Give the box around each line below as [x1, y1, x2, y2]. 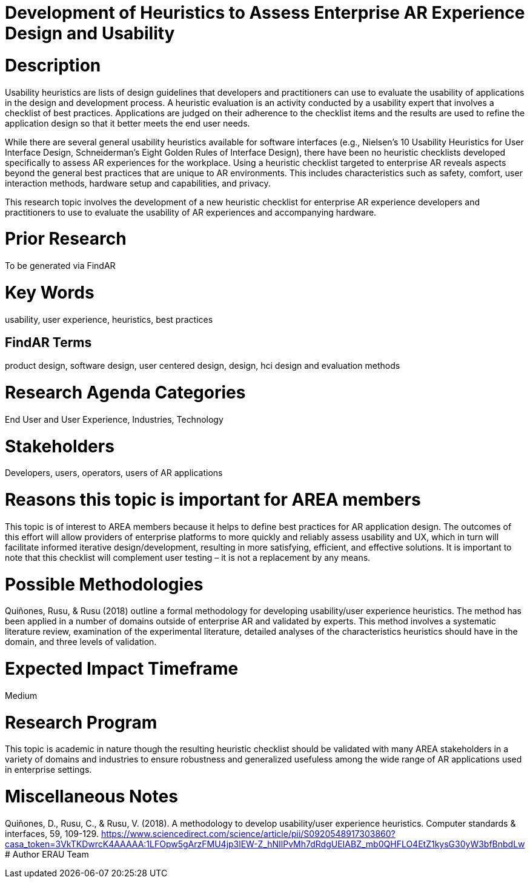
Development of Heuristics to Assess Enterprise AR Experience [5, 2, 525, 23]
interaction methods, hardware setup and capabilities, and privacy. [5, 177, 271, 188]
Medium [5, 690, 38, 701]
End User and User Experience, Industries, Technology [5, 414, 224, 425]
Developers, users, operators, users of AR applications [5, 468, 223, 478]
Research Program [5, 712, 157, 733]
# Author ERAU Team [5, 848, 89, 859]
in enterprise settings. [5, 764, 92, 775]
